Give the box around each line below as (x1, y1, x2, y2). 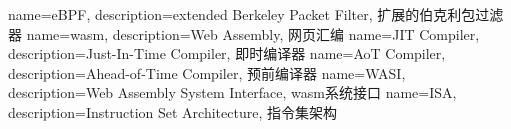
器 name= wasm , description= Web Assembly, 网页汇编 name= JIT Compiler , (8, 23, 480, 44)
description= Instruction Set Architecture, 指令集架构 (8, 101, 337, 122)
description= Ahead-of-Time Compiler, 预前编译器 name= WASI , (8, 62, 406, 83)
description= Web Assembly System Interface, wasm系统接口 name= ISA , (8, 82, 457, 103)
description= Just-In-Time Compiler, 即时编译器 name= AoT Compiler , (8, 43, 446, 64)
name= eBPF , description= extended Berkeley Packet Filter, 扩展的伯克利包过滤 (8, 4, 504, 24)
